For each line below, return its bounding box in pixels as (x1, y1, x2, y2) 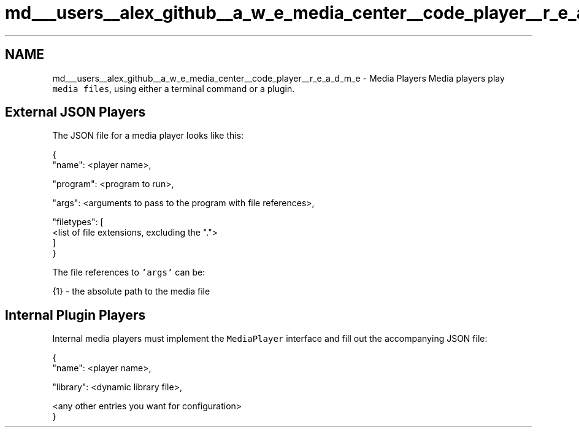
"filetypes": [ (52, 217, 104, 228)
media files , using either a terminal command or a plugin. (52, 83, 295, 94)
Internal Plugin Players (5, 307, 146, 323)
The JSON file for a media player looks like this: (52, 130, 244, 141)
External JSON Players (5, 104, 146, 120)
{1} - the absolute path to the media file (52, 286, 210, 297)
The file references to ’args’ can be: (52, 267, 205, 278)
